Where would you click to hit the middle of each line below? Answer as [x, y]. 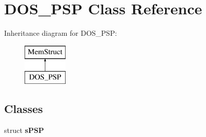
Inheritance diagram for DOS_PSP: [61, 33]
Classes [24, 109]
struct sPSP [24, 130]
